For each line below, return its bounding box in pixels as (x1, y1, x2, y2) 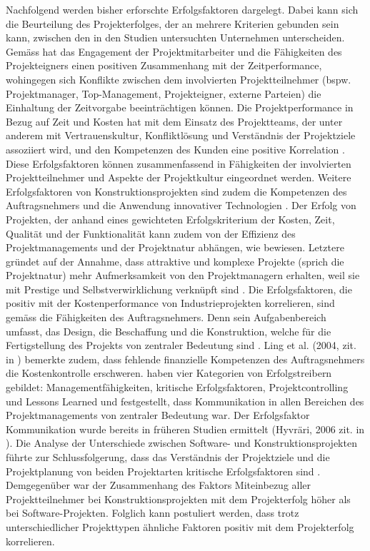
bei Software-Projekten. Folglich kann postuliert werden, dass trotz (6, 505, 299, 520)
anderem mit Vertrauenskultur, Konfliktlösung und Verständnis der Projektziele (6, 128, 356, 143)
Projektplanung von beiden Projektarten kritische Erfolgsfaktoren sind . (6, 463, 321, 478)
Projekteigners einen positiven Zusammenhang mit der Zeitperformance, (6, 58, 322, 73)
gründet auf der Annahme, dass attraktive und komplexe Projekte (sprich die (6, 253, 344, 268)
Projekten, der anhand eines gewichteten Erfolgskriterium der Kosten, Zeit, (6, 211, 335, 226)
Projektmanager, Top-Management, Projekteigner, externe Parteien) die (6, 86, 321, 101)
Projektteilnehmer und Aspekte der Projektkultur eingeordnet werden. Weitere (6, 170, 351, 185)
